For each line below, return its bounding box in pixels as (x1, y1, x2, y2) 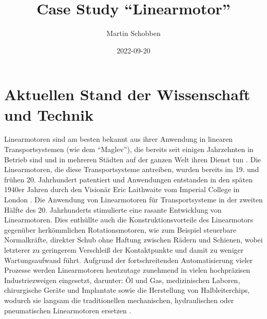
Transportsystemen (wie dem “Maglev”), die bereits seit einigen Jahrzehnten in (4, 144, 254, 155)
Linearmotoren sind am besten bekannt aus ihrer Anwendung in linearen (4, 134, 233, 144)
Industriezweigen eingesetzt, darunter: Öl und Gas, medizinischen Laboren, (4, 274, 240, 285)
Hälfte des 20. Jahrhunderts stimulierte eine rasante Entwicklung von (4, 204, 222, 215)
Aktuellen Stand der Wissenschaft (4, 84, 251, 105)
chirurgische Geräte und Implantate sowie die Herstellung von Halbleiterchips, (4, 285, 250, 295)
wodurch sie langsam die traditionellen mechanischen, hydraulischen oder (4, 294, 234, 305)
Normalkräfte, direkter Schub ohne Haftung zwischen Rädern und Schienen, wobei (4, 234, 263, 245)
